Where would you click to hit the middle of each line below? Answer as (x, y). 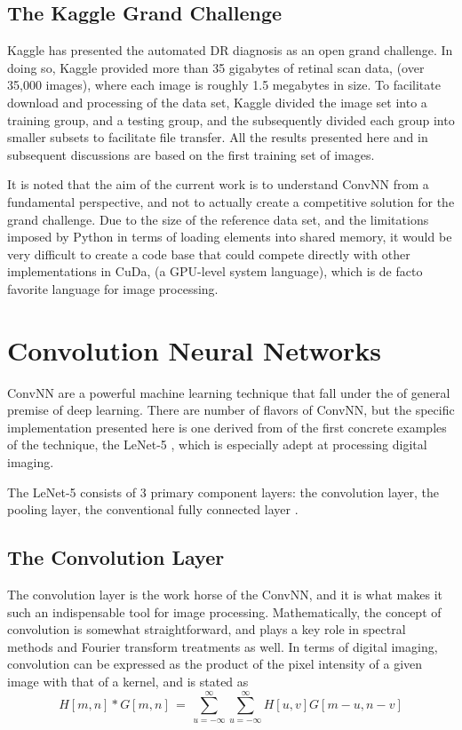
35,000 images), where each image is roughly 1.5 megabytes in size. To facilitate (224, 85)
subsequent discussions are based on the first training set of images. (191, 154)
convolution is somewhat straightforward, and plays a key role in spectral (207, 629)
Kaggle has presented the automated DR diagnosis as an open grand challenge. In (230, 50)
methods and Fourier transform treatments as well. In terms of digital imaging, (223, 646)
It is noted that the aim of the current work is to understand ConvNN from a (218, 184)
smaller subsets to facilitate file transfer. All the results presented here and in (218, 137)
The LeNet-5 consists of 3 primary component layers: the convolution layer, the (223, 492)
